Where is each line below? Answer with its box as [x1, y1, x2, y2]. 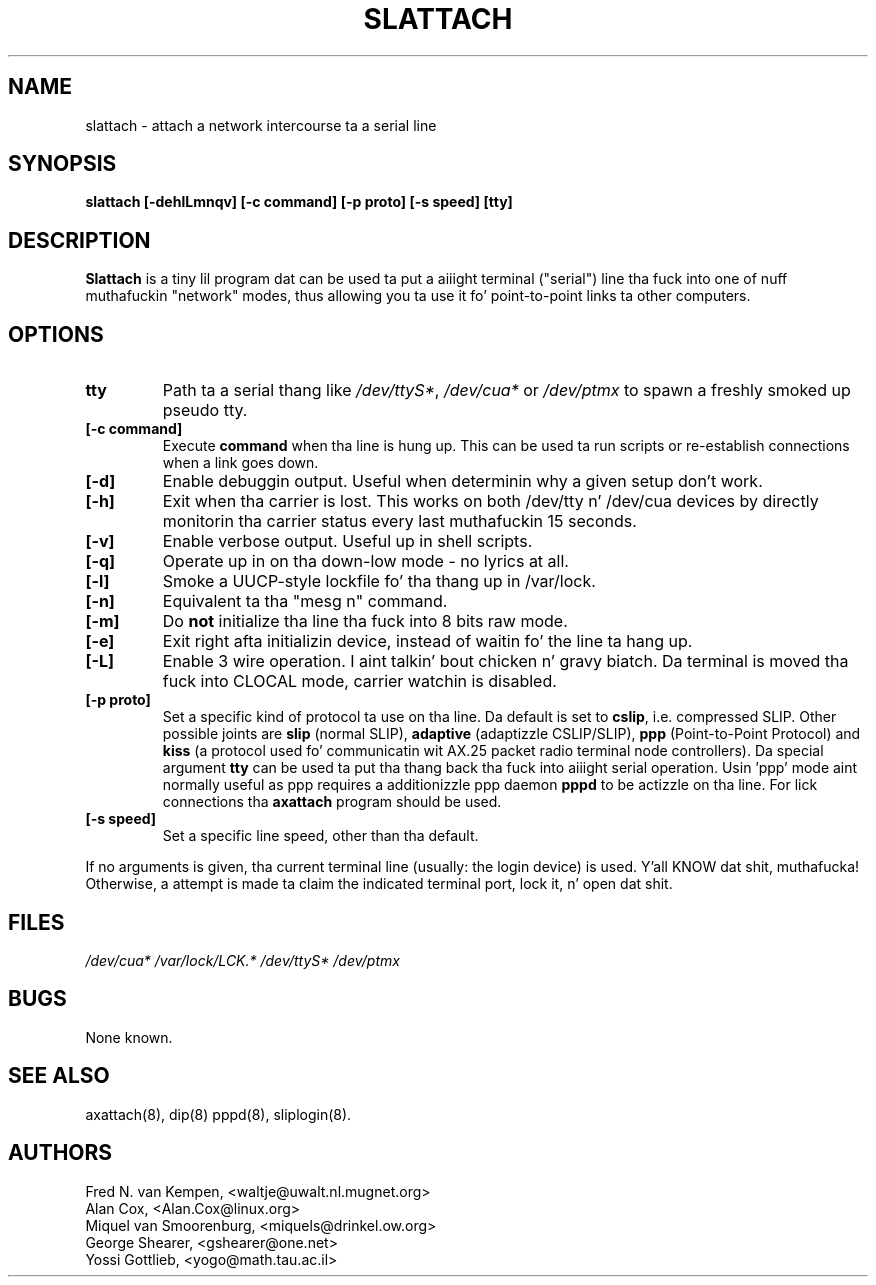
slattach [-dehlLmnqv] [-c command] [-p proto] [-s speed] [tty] [85, 193, 513, 211]
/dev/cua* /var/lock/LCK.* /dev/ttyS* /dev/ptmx [85, 951, 400, 969]
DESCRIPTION [8, 227, 151, 253]
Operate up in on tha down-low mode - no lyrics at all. [162, 551, 569, 572]
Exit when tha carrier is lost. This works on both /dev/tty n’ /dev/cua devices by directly [162, 491, 819, 512]
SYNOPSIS [8, 151, 117, 177]
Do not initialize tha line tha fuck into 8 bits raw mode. [162, 611, 568, 632]
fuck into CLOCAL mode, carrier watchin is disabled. [162, 671, 557, 692]
